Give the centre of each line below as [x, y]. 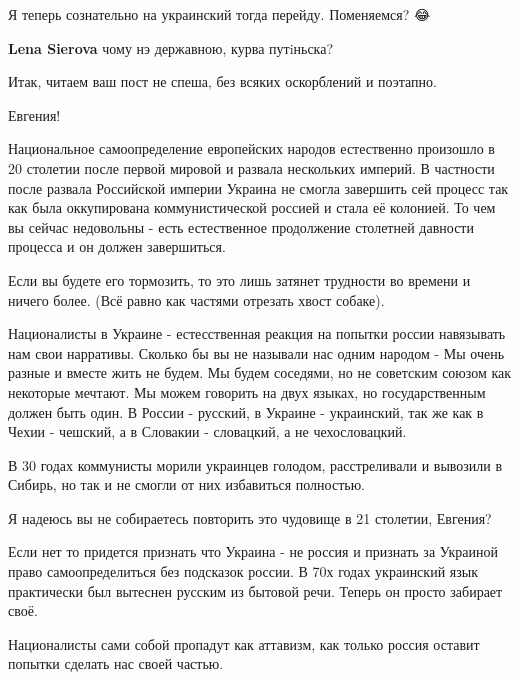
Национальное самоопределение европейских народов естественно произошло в [251, 148]
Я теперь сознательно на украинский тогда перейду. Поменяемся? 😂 [219, 14]
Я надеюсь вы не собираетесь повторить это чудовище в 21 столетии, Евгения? [250, 517]
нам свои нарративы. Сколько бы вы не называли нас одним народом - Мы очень [256, 352]
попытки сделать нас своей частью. [116, 663]
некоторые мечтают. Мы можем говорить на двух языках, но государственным [247, 391]
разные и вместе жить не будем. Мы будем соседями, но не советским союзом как [260, 372]
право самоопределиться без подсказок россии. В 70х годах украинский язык [243, 571]
